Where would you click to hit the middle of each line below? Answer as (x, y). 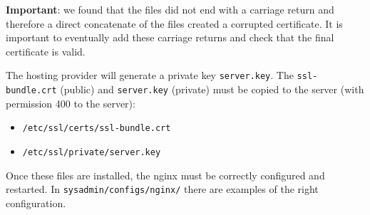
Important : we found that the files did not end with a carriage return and (170, 9)
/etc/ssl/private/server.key (92, 152)
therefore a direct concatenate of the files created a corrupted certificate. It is (174, 23)
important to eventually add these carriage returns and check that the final (170, 37)
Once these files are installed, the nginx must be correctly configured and (165, 175)
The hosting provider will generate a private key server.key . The (150, 75)
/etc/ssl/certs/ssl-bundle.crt (97, 129)
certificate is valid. (46, 51)
